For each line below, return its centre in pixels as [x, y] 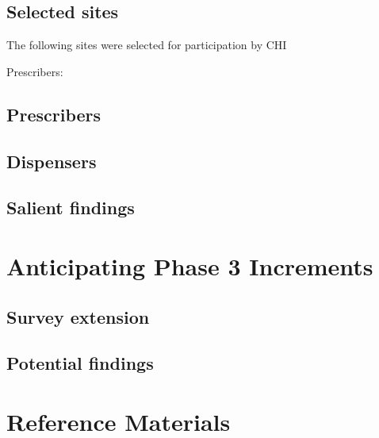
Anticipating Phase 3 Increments [190, 265]
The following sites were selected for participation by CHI [147, 45]
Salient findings [71, 207]
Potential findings [80, 363]
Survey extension [78, 316]
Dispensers [52, 161]
